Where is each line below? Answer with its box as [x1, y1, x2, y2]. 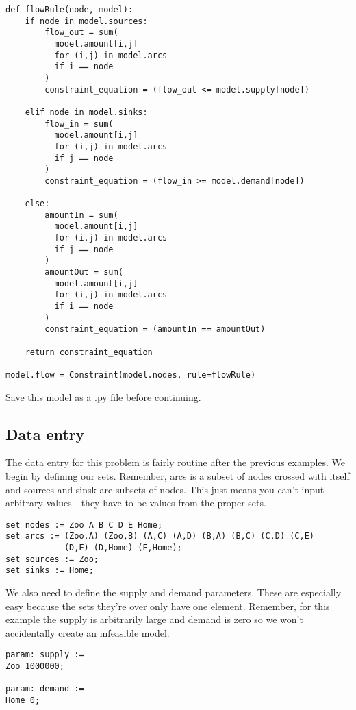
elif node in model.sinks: [25, 107, 148, 117]
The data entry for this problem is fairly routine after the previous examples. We [5, 455, 346, 469]
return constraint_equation [25, 347, 153, 357]
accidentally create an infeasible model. [5, 625, 170, 639]
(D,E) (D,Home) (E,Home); [64, 543, 182, 553]
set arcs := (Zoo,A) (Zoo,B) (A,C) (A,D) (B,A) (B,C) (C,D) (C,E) [5, 531, 315, 541]
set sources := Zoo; [5, 554, 99, 564]
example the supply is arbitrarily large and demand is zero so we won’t [5, 612, 303, 626]
